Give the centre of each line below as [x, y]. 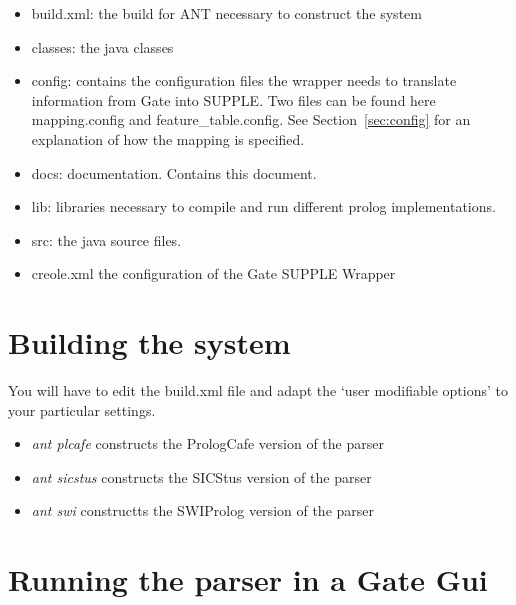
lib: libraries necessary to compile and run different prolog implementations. [263, 206]
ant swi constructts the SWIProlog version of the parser [203, 510]
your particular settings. [82, 409]
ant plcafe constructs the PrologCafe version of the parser [207, 443]
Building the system [149, 342]
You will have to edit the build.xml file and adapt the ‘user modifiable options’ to [258, 390]
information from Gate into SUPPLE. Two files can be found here [233, 99]
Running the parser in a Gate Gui [248, 579]
